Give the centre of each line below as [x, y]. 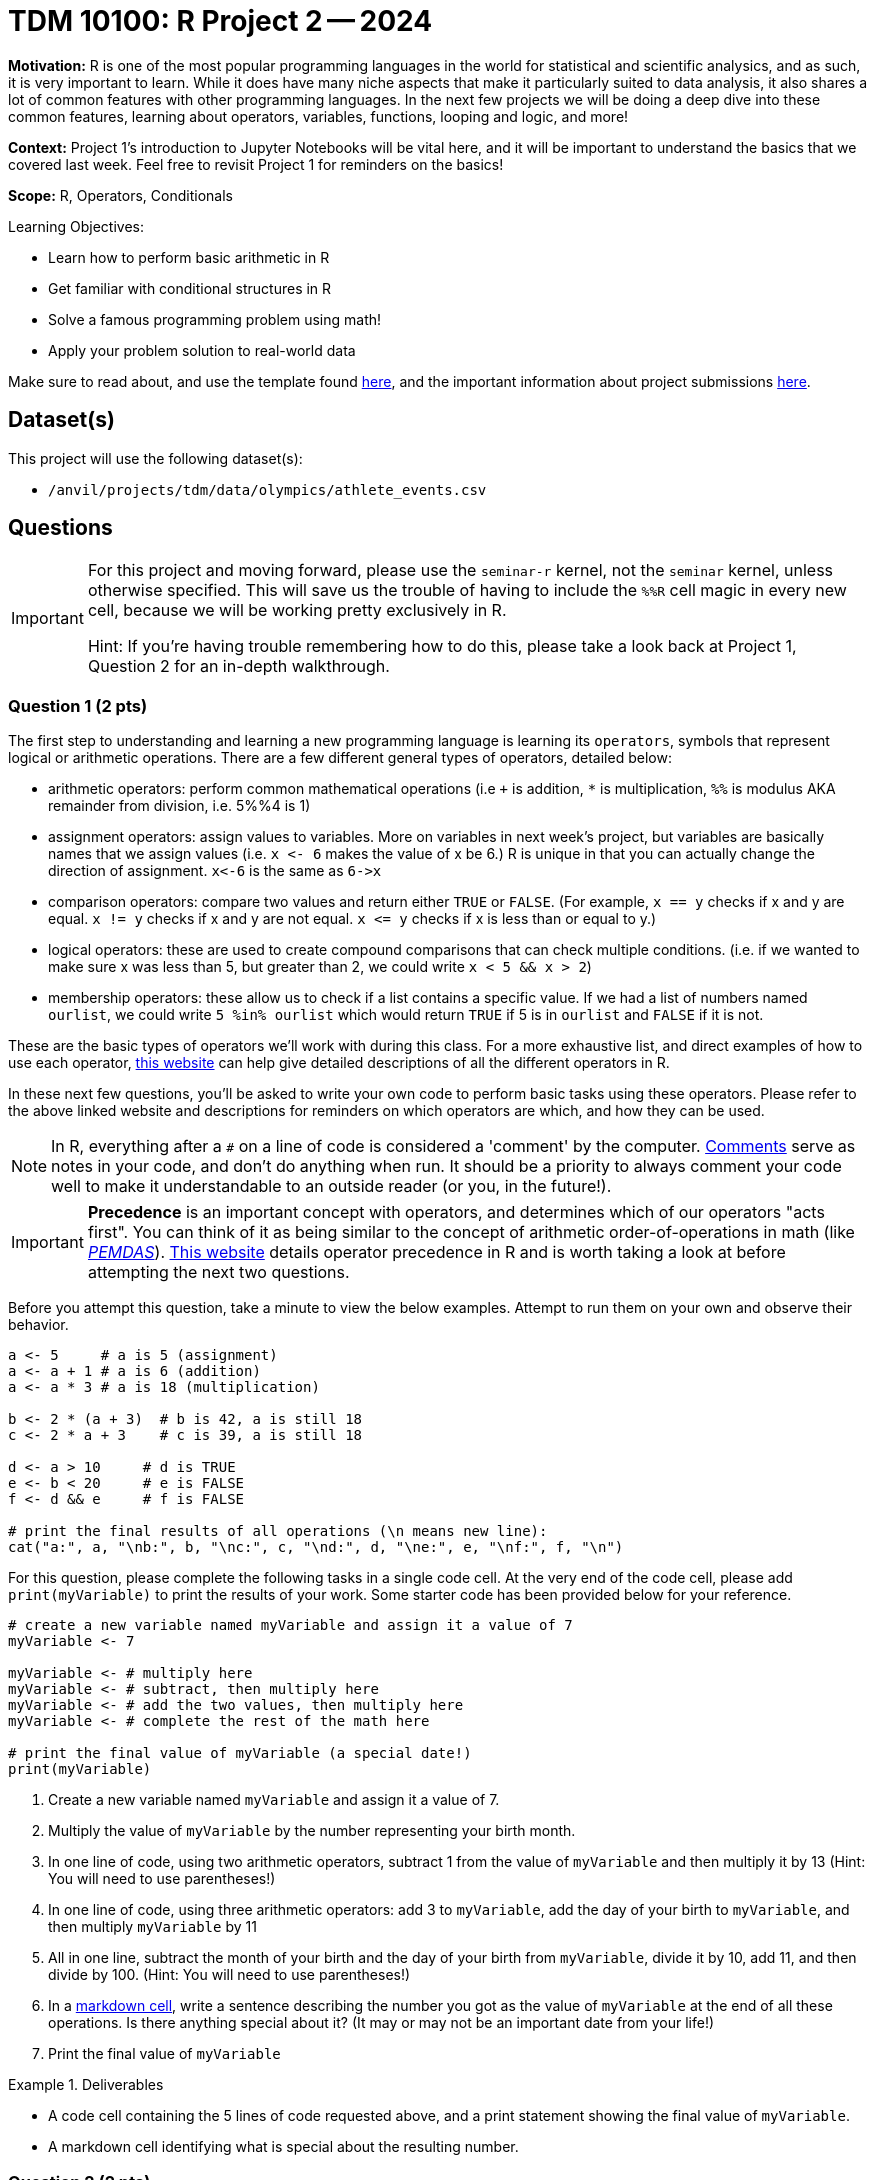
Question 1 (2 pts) [78, 705]
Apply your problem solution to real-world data [202, 350]
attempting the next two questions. [218, 1272]
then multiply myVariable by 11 [152, 1927]
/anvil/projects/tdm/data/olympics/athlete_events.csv [267, 489]
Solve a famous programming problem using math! [215, 319]
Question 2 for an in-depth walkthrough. [238, 666]
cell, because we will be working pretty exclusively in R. [297, 610]
